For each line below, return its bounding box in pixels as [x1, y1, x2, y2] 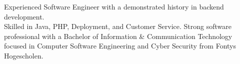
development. [4, 11, 44, 21]
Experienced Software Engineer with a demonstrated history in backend [4, 1, 224, 11]
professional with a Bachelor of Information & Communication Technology [4, 30, 232, 41]
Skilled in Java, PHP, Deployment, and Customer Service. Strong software [4, 21, 231, 31]
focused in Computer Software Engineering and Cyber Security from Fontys [4, 40, 236, 51]
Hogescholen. [4, 50, 43, 60]
